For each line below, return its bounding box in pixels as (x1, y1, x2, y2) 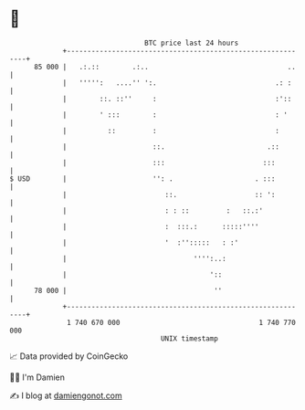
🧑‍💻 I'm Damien (9, 372, 66, 383)
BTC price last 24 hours (144, 38, 239, 47)
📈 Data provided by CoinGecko (9, 351, 129, 362)
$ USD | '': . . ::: (9, 173, 276, 184)
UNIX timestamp (160, 333, 219, 343)
